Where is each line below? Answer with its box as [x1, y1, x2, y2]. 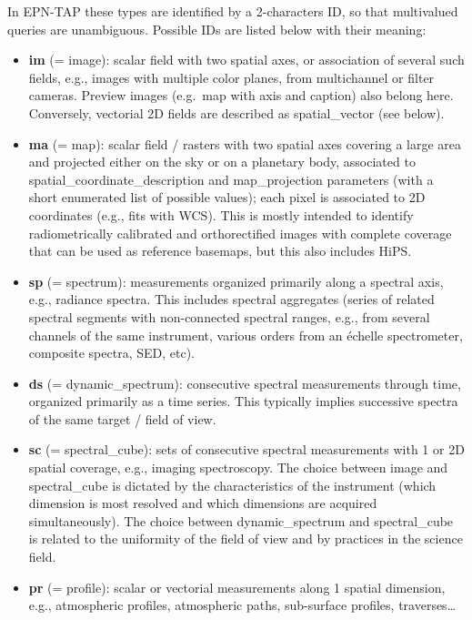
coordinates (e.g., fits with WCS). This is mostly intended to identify [28, 205, 414, 224]
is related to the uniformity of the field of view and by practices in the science [28, 529, 463, 548]
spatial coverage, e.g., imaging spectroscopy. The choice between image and [28, 458, 448, 477]
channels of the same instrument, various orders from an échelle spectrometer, [28, 325, 463, 344]
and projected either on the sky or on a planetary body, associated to [28, 152, 416, 171]
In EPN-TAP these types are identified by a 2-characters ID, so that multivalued [7, 2, 458, 20]
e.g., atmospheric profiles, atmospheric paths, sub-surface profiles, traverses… [28, 595, 457, 615]
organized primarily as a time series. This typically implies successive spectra [28, 391, 458, 411]
